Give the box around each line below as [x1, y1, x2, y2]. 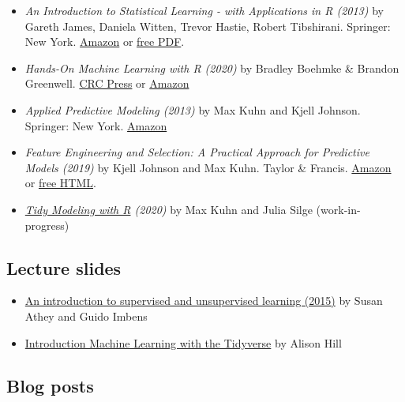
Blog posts [6, 373, 94, 397]
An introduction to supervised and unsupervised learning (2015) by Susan [24, 292, 383, 309]
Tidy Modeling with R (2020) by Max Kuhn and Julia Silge [24, 201, 313, 217]
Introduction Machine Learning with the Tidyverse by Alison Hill [24, 334, 342, 351]
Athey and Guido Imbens [24, 307, 148, 324]
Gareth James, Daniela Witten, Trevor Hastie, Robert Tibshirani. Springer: [24, 17, 391, 34]
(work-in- [316, 201, 361, 217]
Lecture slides [6, 255, 122, 280]
